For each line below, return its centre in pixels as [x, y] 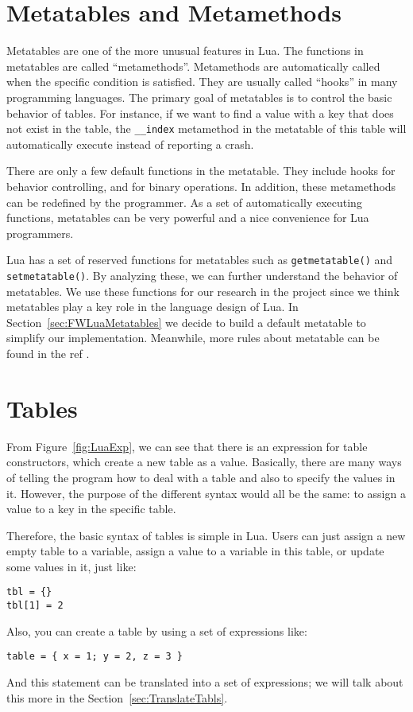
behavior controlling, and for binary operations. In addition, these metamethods [201, 186]
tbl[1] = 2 [35, 606]
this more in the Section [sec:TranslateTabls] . [117, 697]
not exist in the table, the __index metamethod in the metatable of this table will [206, 128]
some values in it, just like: [71, 566]
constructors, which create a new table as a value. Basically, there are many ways [204, 462]
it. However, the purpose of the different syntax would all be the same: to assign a [206, 493]
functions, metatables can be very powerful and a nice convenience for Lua [188, 218]
